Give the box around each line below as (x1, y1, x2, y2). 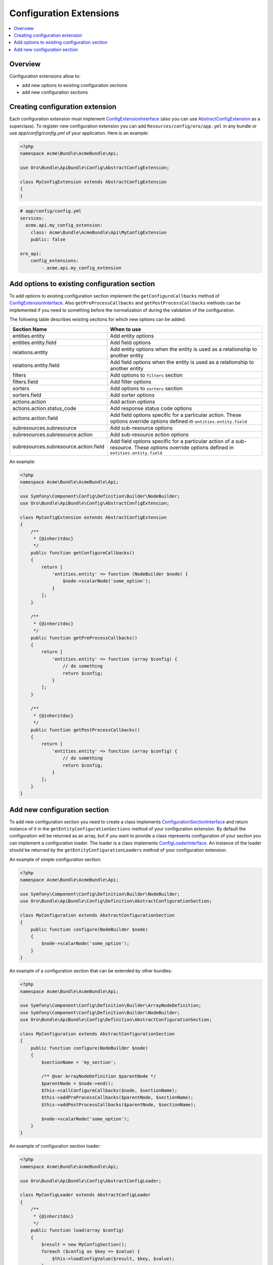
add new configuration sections (22, 89, 88, 96)
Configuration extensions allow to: (9, 73, 81, 79)
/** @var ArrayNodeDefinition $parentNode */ (41, 1073, 156, 1079)
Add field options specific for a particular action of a (110, 438, 235, 445)
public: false (30, 236, 66, 242)
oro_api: (20, 250, 42, 257)
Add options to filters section (110, 371, 183, 378)
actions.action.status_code (12, 405, 76, 412)
